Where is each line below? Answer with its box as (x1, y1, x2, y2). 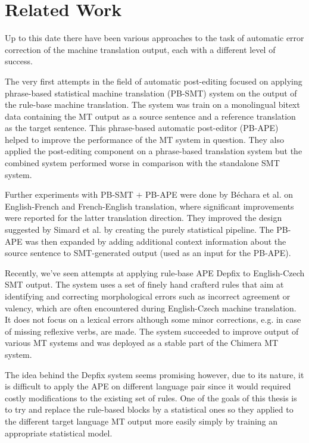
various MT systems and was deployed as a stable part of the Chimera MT (5, 336, 279, 349)
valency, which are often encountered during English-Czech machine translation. (5, 301, 296, 314)
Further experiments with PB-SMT (5, 188, 133, 201)
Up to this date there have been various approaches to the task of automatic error (5, 32, 304, 44)
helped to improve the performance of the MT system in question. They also (5, 133, 285, 145)
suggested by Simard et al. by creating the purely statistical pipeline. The (5, 223, 274, 236)
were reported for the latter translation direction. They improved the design (5, 211, 282, 224)
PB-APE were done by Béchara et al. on (145, 188, 294, 201)
